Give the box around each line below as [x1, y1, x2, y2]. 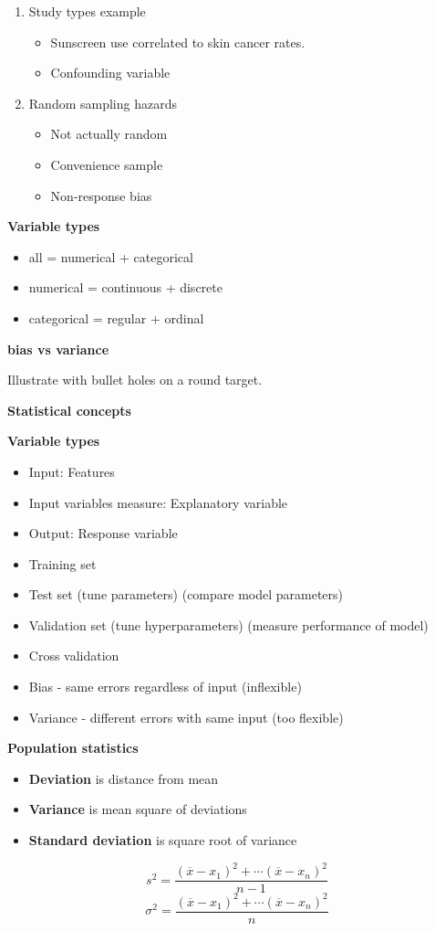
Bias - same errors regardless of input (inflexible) [28, 677, 302, 696]
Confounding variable [50, 63, 171, 82]
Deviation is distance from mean [28, 768, 219, 788]
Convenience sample [50, 154, 163, 174]
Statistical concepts [7, 400, 131, 419]
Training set [28, 554, 97, 573]
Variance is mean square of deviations [28, 799, 247, 819]
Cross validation [28, 646, 119, 665]
